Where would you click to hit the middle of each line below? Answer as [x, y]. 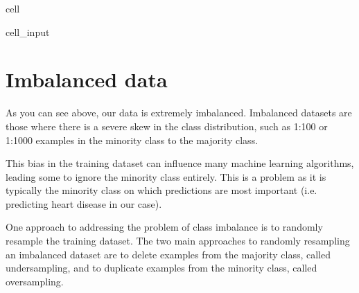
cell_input [28, 32]
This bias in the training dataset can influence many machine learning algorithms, [180, 163]
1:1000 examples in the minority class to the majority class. [132, 140]
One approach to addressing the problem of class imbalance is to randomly [164, 227]
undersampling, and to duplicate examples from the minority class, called [161, 268]
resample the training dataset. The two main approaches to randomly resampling [178, 241]
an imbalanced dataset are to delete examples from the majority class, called [168, 254]
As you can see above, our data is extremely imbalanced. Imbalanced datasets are [179, 113]
